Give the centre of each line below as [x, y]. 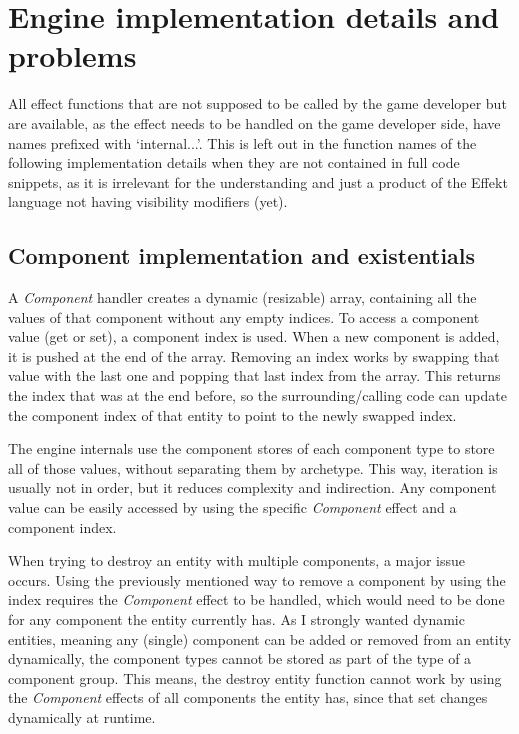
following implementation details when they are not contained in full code [234, 162]
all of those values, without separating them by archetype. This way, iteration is [253, 467]
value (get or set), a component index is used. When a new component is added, [254, 336]
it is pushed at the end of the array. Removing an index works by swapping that [254, 355]
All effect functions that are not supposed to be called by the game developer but [257, 103]
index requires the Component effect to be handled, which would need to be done [256, 599]
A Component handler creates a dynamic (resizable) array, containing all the [242, 297]
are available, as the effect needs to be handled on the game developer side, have [254, 122]
